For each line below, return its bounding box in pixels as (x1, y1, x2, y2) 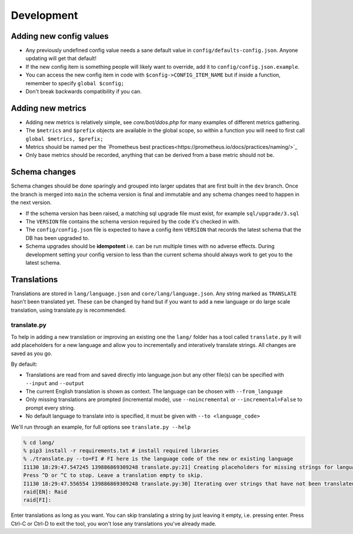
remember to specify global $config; (25, 79, 125, 86)
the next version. (11, 199, 52, 206)
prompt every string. (25, 404, 75, 411)
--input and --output (25, 379, 85, 386)
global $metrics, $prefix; (25, 135, 104, 142)
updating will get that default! (25, 55, 97, 62)
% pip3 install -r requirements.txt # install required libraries (23, 448, 219, 454)
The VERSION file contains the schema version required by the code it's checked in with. (25, 218, 241, 225)
